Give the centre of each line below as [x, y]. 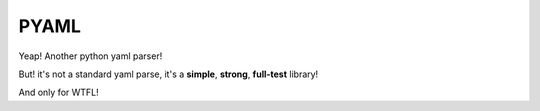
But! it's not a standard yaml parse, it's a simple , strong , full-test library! [168, 74]
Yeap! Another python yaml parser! [90, 56]
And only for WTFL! [58, 92]
